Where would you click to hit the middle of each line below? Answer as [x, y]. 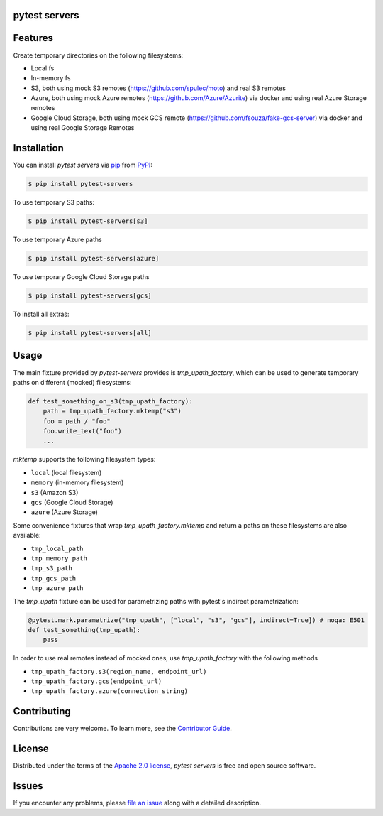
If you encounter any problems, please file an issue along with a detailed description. [137, 803]
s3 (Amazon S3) [55, 492]
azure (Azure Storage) [65, 512]
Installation [38, 148]
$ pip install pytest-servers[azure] [94, 259]
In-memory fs [51, 78]
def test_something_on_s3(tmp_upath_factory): [110, 401]
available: [27, 535]
